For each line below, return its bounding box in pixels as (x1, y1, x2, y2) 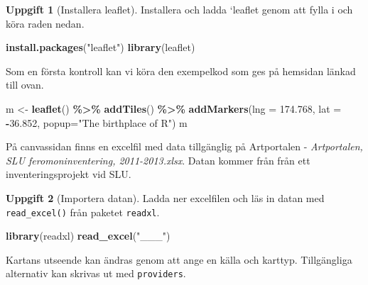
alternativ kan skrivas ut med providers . (6, 266, 186, 281)
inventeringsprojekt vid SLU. (6, 167, 131, 181)
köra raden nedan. (6, 16, 85, 30)
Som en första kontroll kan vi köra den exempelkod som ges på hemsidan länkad (6, 63, 356, 78)
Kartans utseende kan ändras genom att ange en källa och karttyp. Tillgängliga (6, 252, 352, 267)
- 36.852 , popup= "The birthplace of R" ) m (6, 115, 188, 130)
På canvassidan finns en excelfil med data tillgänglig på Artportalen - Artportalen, (6, 139, 363, 154)
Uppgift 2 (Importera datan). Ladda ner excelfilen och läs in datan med (6, 190, 325, 205)
